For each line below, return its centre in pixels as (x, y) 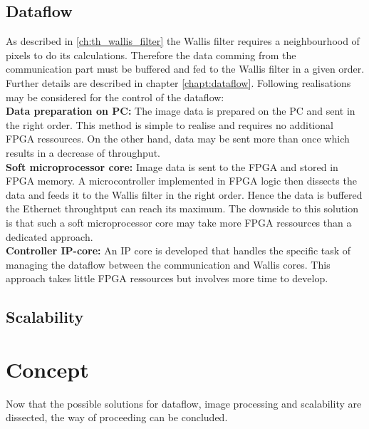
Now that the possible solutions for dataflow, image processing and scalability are (184, 403)
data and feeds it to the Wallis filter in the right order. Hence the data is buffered (184, 194)
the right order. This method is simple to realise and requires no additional (170, 124)
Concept (47, 369)
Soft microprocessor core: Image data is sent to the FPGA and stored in (172, 166)
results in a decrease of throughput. (83, 152)
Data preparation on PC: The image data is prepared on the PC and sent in (181, 111)
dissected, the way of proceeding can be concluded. (117, 417)
